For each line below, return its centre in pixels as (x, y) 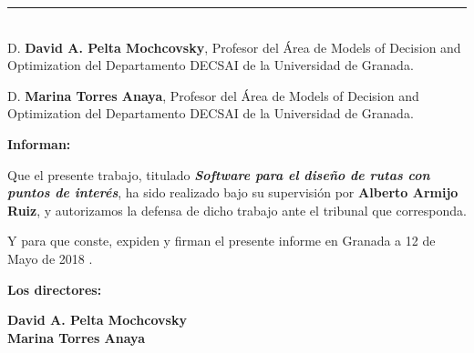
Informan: (39, 143)
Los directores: (55, 289)
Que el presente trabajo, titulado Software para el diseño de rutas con (219, 174)
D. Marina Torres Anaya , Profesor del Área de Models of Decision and (213, 95)
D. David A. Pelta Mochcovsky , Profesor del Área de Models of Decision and (234, 47)
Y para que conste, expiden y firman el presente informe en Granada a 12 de (222, 241)
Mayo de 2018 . (50, 258)
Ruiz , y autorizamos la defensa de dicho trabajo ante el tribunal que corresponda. (237, 210)
